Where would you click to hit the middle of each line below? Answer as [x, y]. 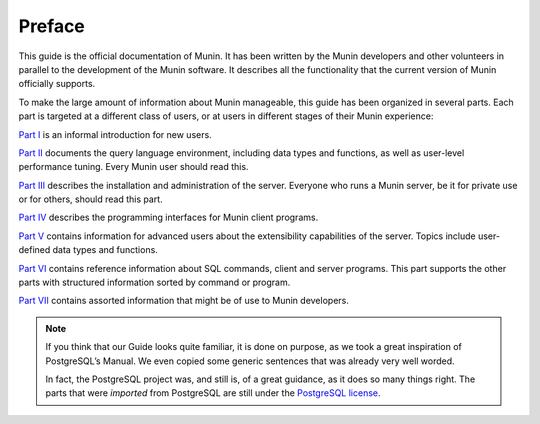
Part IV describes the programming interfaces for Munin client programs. [168, 217]
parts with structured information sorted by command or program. [154, 282]
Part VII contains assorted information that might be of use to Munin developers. [183, 301]
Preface [51, 26]
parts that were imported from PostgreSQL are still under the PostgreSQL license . [213, 393]
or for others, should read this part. [91, 199]
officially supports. [57, 84]
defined [34, 250]
